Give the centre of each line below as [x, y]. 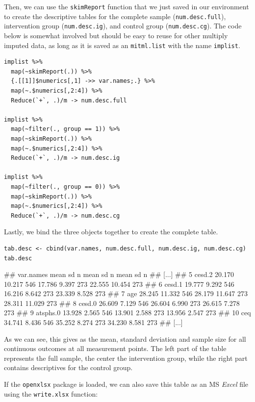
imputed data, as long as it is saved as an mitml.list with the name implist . [122, 45]
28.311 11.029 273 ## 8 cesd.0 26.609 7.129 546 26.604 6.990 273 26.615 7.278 [122, 303]
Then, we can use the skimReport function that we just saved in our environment [127, 6]
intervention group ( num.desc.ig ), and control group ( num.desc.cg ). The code [123, 26]
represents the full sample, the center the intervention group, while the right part [126, 358]
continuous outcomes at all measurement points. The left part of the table [115, 348]
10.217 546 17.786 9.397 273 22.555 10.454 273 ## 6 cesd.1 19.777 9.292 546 [119, 284]
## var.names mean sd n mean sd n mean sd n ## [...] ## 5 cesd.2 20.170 [119, 274]
